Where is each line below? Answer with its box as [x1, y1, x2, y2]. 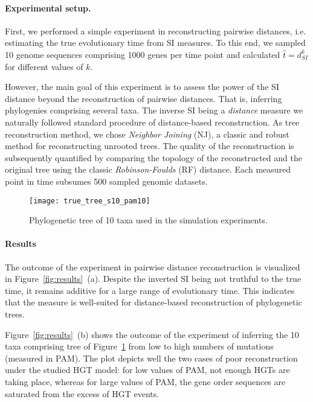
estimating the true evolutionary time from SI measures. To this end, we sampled [5, 36, 306, 49]
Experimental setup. [5, 1, 91, 14]
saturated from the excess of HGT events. [5, 387, 160, 400]
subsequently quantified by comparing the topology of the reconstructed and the [5, 151, 302, 164]
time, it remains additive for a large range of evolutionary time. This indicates [5, 284, 295, 296]
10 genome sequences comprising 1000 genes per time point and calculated [5, 48, 280, 60]
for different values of [5, 60, 83, 72]
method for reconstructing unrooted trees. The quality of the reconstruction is [5, 139, 294, 152]
